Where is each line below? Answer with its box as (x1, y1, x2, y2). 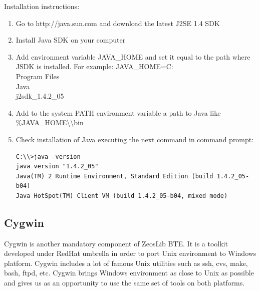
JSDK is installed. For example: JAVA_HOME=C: (16, 61, 173, 72)
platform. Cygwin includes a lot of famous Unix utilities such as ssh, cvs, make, (4, 257, 248, 268)
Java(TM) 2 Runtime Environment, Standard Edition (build (16, 172, 213, 180)
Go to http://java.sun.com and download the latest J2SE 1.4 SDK (16, 18, 220, 28)
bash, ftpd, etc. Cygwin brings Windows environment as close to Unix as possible (4, 267, 254, 278)
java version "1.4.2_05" (16, 163, 99, 170)
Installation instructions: (4, 1, 80, 11)
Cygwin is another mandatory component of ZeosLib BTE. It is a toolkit (4, 238, 228, 248)
